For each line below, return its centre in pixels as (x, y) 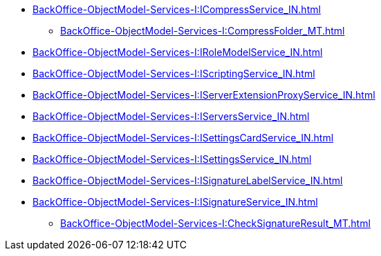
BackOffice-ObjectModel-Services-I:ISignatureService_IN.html (175, 202)
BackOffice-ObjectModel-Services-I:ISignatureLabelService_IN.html (188, 180)
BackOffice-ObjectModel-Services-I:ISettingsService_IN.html (172, 159)
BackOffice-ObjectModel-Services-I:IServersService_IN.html (171, 116)
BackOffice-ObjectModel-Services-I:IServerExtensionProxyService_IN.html (204, 95)
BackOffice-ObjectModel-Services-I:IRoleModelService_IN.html (178, 52)
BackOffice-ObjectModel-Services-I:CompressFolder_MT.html (203, 31)
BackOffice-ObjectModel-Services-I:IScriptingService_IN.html (174, 73)
